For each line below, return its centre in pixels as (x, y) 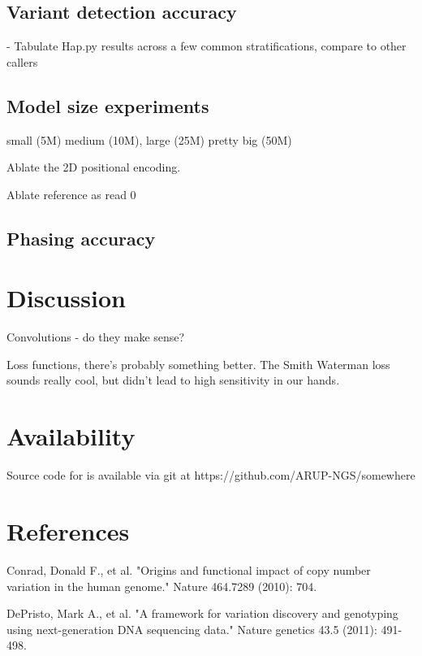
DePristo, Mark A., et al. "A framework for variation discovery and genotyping (202, 613)
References (68, 530)
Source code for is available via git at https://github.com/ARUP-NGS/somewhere (211, 475)
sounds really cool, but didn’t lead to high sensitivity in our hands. (173, 380)
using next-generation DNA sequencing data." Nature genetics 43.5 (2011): (192, 629)
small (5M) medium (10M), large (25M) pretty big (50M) (149, 139)
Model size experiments (108, 105)
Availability (71, 436)
